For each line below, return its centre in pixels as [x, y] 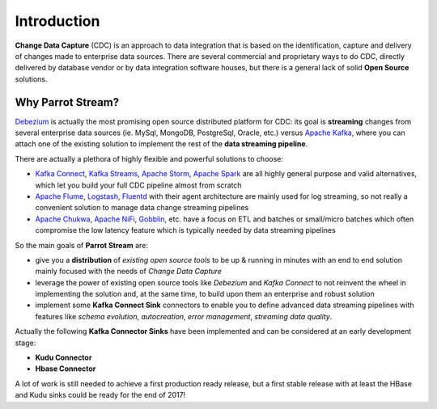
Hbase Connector [66, 369]
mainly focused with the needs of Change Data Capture [129, 272]
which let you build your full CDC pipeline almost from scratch [138, 185]
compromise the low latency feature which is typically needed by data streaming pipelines [185, 230]
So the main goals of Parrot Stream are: [82, 245]
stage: [25, 343]
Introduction [57, 21]
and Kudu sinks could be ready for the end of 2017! [100, 395]
